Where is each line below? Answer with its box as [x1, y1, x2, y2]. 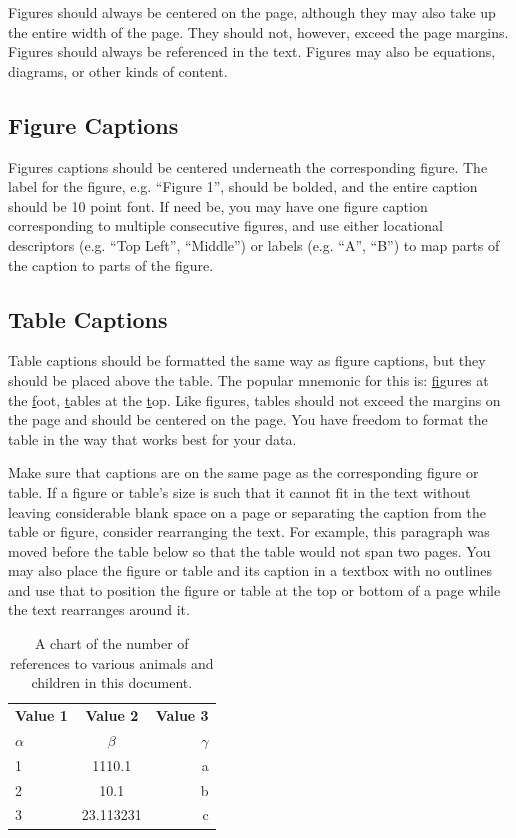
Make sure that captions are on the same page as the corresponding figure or [8, 462, 479, 483]
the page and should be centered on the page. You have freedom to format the [8, 409, 488, 430]
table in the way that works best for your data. [8, 428, 297, 449]
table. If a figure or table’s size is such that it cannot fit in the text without [8, 481, 471, 502]
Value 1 [15, 705, 68, 726]
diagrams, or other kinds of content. [8, 60, 228, 81]
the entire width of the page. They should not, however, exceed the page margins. [8, 21, 509, 42]
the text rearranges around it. [8, 599, 190, 620]
